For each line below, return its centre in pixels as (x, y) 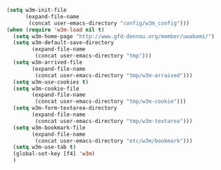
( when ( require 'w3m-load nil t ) (56, 30)
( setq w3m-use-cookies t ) (51, 82)
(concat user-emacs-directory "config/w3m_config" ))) (109, 23)
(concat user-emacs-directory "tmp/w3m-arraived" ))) (114, 75)
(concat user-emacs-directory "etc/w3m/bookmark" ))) (114, 140)
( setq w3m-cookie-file (46, 89)
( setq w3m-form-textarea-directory (65, 108)
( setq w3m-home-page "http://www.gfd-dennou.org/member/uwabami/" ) (114, 36)
